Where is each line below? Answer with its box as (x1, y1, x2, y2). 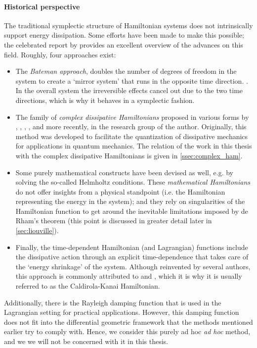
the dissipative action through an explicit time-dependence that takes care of (15, 251, 249, 262)
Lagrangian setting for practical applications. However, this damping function (4, 307, 239, 317)
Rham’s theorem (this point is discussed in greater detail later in (15, 215, 212, 226)
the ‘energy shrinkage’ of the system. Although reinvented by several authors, (15, 261, 251, 271)
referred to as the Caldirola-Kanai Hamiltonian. (15, 281, 160, 291)
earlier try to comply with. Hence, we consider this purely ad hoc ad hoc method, (4, 326, 251, 337)
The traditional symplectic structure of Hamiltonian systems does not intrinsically (4, 20, 253, 30)
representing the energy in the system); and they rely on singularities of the (15, 196, 245, 206)
